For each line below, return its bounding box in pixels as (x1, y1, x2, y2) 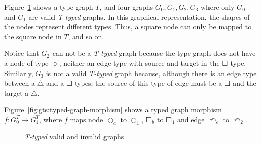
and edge (177, 114, 205, 124)
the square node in (4, 31, 62, 41)
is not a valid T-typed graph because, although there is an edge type (46, 67, 257, 78)
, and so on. (68, 31, 105, 41)
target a (4, 87, 29, 98)
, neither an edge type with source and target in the (59, 57, 220, 68)
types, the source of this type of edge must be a (75, 78, 222, 88)
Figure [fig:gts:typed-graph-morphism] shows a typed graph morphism (4, 104, 222, 115)
